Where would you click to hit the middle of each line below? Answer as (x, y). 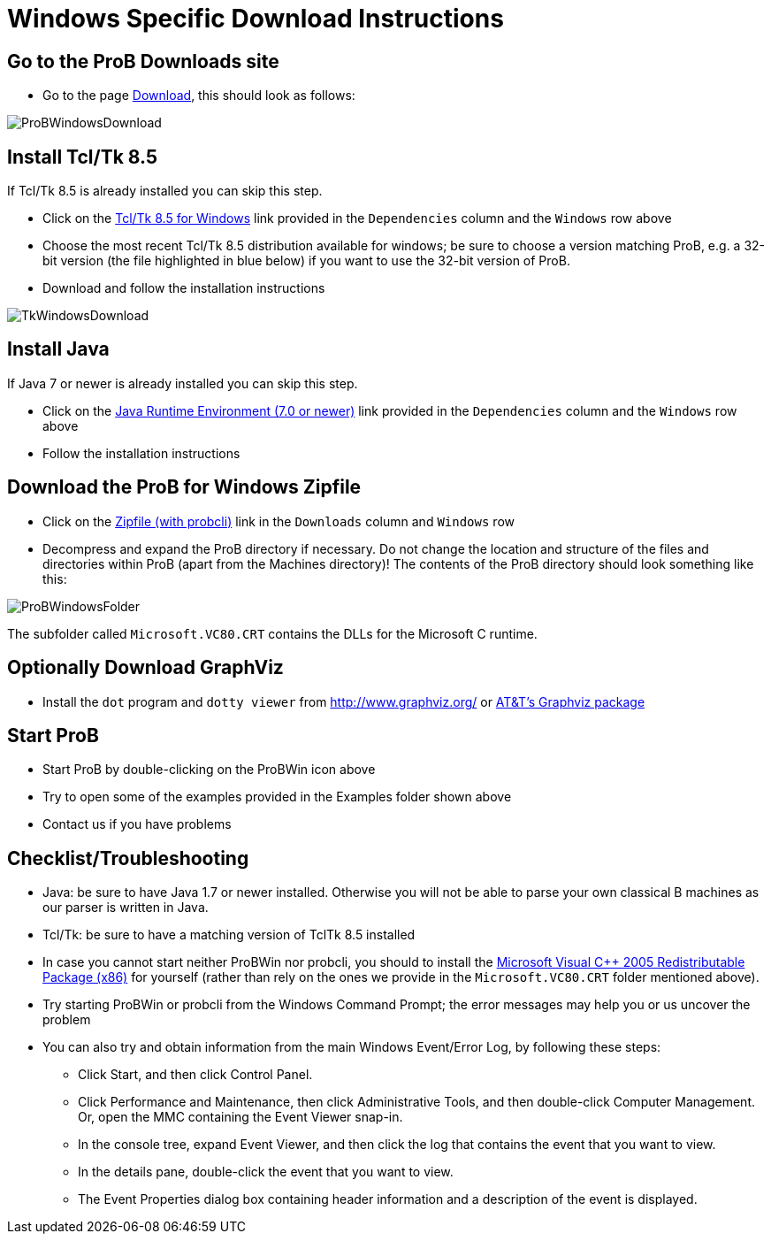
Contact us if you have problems (137, 824)
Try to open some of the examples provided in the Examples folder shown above (277, 797)
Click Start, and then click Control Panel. (195, 1075)
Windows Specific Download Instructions (256, 19)
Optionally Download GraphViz (145, 668)
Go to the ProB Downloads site (143, 61)
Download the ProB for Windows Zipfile (184, 487)
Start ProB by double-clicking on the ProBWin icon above (209, 770)
